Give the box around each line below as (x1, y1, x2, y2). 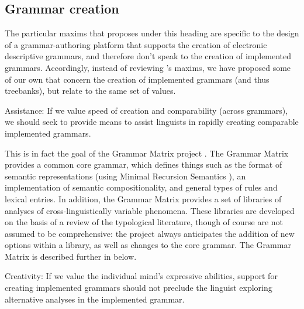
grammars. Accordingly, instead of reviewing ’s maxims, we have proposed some (5, 61, 291, 73)
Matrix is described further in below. (5, 250, 137, 262)
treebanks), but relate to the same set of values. (5, 84, 176, 97)
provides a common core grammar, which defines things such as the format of (5, 158, 282, 171)
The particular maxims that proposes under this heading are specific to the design (5, 27, 299, 39)
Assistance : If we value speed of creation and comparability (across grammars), (5, 104, 288, 116)
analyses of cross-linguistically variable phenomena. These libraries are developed (5, 204, 295, 216)
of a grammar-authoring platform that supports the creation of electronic (5, 38, 267, 50)
